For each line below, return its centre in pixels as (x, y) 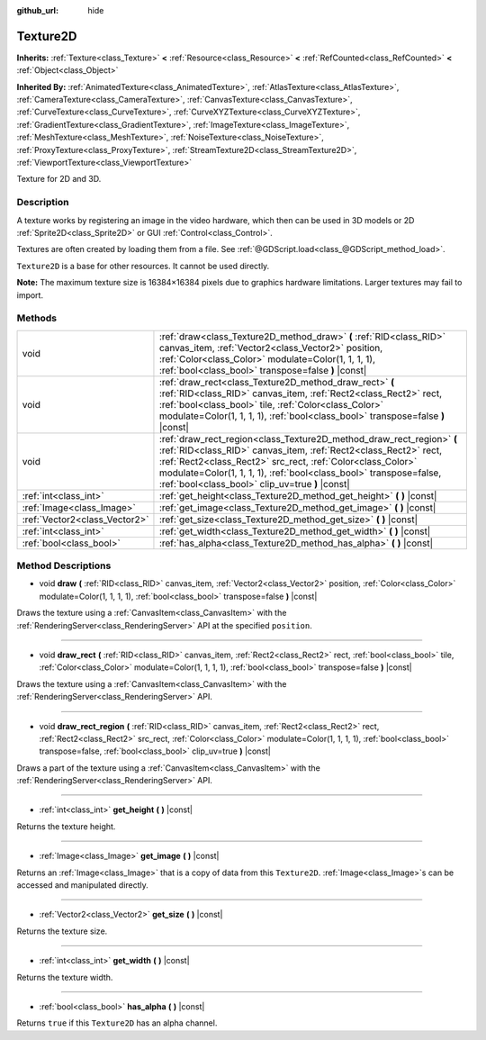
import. (30, 295)
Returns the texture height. (66, 826)
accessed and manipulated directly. (82, 885)
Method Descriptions (64, 565)
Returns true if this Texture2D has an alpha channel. (117, 1023)
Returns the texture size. (62, 931)
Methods (37, 318)
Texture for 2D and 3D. (59, 179)
